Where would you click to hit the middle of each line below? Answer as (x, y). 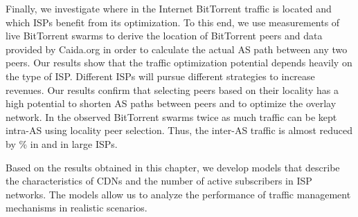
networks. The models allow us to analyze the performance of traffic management (178, 194)
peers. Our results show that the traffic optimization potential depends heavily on (179, 63)
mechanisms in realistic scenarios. (77, 208)
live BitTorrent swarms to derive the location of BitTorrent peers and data (164, 36)
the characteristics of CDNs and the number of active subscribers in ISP (159, 181)
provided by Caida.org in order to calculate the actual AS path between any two (177, 49)
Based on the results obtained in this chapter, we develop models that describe (173, 167)
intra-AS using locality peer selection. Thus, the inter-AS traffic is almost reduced (179, 130)
